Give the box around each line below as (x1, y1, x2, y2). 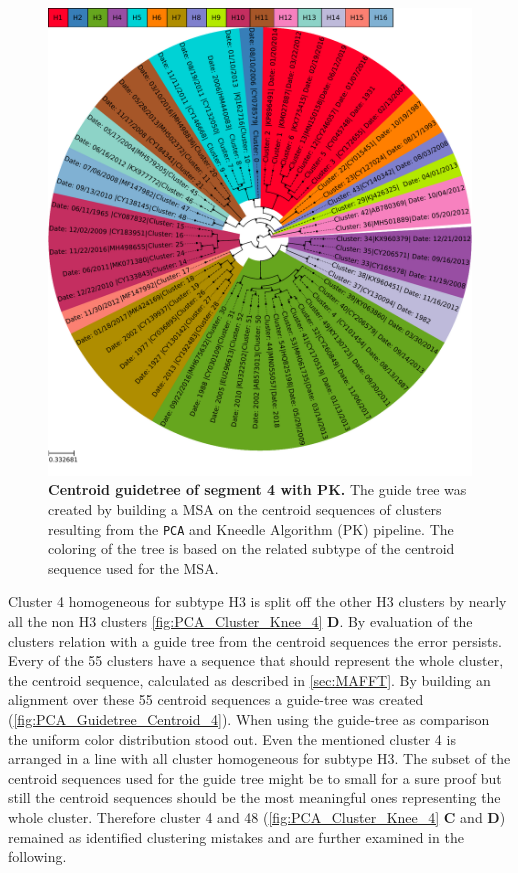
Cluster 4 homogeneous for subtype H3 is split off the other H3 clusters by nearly (8, 591, 507, 612)
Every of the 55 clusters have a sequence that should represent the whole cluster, (8, 650, 504, 671)
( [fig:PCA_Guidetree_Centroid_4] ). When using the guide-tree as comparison (8, 709, 490, 730)
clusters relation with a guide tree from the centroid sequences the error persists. (8, 630, 502, 651)
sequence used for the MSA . (48, 557, 219, 578)
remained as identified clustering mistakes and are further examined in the (8, 826, 464, 847)
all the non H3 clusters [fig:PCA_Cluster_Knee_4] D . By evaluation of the (8, 611, 473, 632)
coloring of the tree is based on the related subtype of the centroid (48, 538, 455, 559)
